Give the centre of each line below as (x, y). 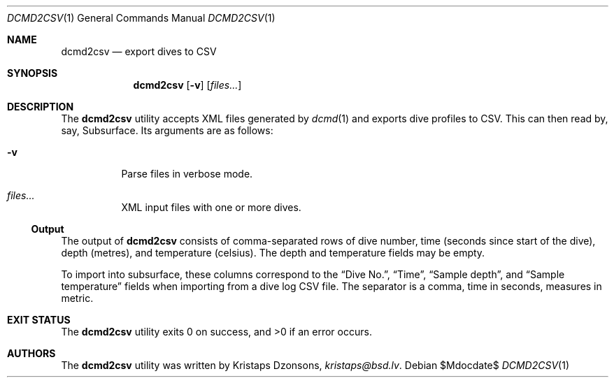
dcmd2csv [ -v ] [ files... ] (187, 85)
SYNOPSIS (33, 73)
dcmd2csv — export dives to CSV (139, 51)
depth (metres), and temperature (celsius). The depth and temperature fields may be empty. (273, 253)
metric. (77, 298)
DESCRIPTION (41, 107)
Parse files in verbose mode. (187, 174)
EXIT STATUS (39, 320)
